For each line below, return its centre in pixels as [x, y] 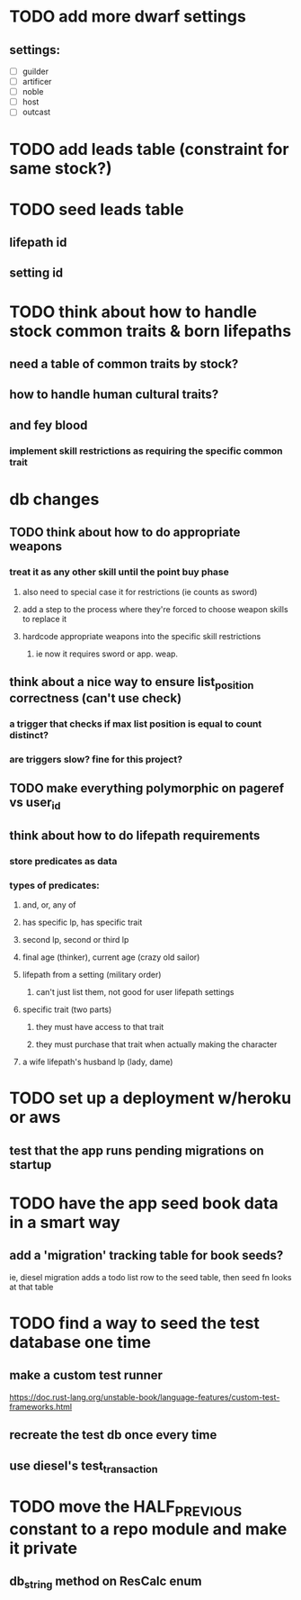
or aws [35, 1117]
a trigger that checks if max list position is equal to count [136, 724]
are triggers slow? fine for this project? [96, 760]
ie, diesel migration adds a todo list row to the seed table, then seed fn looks [150, 1277]
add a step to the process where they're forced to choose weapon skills [155, 609]
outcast [36, 112]
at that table [31, 1287]
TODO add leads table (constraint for [149, 149]
